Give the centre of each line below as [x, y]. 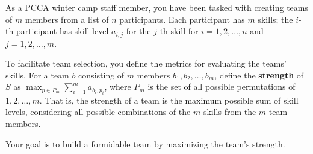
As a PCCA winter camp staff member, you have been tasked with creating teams [157, 7]
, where [118, 87]
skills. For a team [37, 75]
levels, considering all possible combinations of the [98, 112]
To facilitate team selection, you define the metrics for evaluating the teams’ [146, 63]
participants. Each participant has [182, 19]
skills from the [230, 112]
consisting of [101, 75]
